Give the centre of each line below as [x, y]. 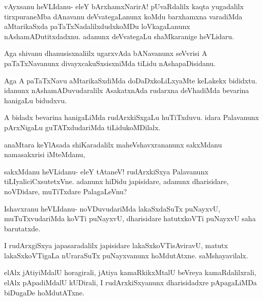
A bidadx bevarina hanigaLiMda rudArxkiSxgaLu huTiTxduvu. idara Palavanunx [132, 117]
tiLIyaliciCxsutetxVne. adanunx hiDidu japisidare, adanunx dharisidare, [116, 181]
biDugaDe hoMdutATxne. [44, 292]
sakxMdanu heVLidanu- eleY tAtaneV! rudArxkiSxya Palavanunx [106, 171]
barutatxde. [22, 228]
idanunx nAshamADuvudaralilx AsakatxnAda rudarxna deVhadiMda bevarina [127, 90]
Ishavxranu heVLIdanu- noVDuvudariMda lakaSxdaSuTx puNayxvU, [112, 208]
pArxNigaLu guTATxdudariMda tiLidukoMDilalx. [82, 127]
